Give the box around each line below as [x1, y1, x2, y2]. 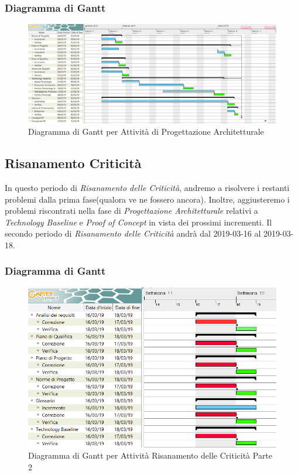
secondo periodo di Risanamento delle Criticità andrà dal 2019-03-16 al [5, 227, 261, 240]
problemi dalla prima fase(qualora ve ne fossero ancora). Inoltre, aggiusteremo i [5, 193, 290, 205]
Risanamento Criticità [5, 154, 142, 172]
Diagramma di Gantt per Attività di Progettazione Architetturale [28, 125, 264, 138]
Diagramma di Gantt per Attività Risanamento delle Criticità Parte [28, 449, 273, 462]
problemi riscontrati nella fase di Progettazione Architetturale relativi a [5, 204, 258, 217]
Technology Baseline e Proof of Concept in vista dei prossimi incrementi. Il [5, 216, 272, 228]
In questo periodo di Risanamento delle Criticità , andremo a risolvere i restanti [5, 181, 290, 193]
